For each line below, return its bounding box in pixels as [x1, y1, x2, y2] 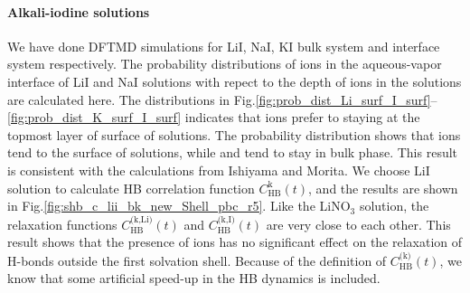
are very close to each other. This [266, 214, 451, 233]
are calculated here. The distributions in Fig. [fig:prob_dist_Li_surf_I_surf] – [7, 90, 437, 109]
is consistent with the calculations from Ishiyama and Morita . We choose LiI [7, 160, 430, 179]
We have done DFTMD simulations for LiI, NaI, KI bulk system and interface [7, 36, 440, 55]
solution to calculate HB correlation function [7, 178, 255, 197]
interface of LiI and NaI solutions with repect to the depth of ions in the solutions [7, 71, 462, 90]
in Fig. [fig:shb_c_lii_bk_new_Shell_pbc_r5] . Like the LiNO [7, 196, 351, 215]
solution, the [359, 196, 429, 215]
